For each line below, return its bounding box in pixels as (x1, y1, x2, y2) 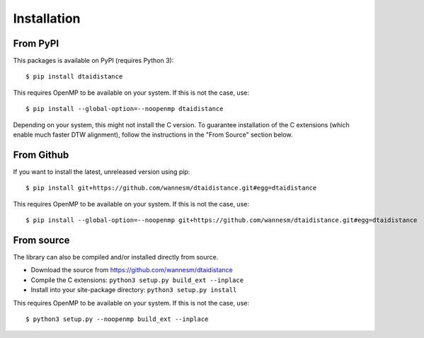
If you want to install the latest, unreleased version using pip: (13, 167, 190, 176)
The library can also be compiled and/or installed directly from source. (13, 253, 219, 261)
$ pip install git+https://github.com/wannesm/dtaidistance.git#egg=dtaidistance (25, 184, 317, 192)
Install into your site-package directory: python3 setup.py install (30, 286, 237, 294)
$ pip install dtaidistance (25, 73, 123, 81)
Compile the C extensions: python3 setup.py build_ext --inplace (30, 276, 244, 284)
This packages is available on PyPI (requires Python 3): (13, 57, 174, 65)
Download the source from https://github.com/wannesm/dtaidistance (30, 266, 233, 274)
